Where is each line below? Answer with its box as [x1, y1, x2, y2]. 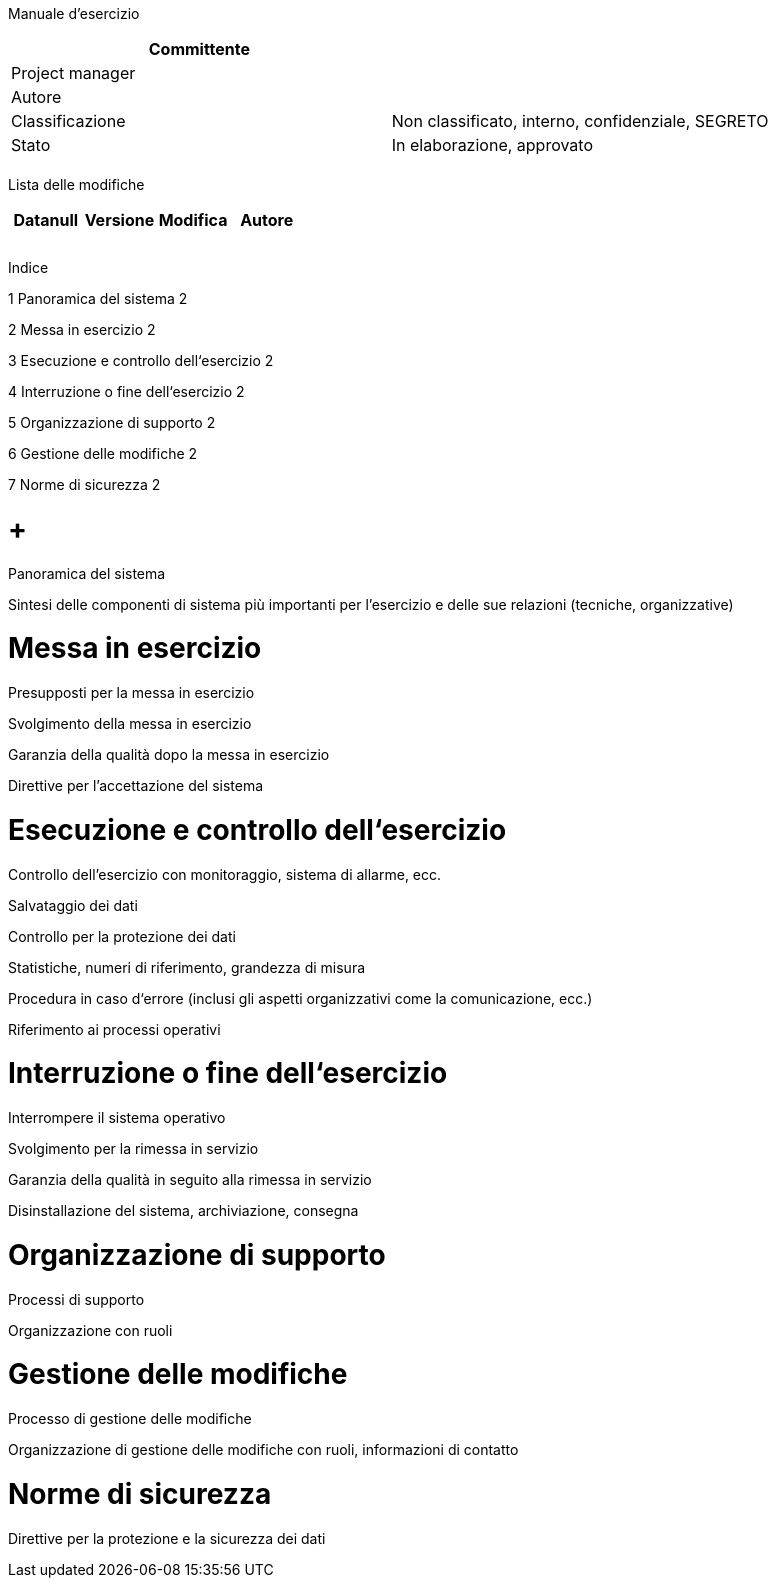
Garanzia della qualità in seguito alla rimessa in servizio [8, 1171, 372, 1188]
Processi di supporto [8, 1290, 145, 1308]
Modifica [158, 210, 228, 230]
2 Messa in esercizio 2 [8, 321, 156, 338]
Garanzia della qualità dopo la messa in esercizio [8, 746, 330, 763]
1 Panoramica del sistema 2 [8, 290, 188, 307]
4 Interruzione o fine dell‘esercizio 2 [8, 383, 245, 400]
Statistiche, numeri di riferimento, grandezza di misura [8, 958, 366, 976]
